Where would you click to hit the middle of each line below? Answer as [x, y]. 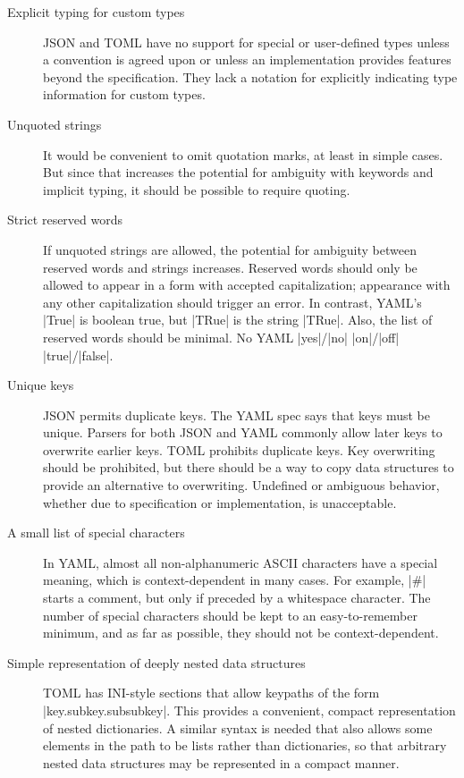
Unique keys [41, 385]
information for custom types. [124, 94]
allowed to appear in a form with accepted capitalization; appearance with [247, 285]
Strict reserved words [65, 220]
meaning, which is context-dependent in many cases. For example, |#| [235, 580]
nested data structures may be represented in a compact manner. [221, 762]
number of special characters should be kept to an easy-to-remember [230, 615]
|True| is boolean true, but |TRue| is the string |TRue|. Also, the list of [238, 320]
